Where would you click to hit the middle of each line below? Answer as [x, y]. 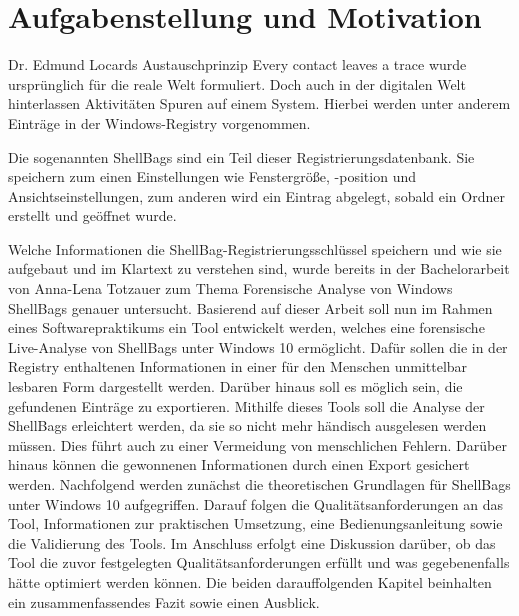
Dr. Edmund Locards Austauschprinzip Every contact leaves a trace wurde [237, 64]
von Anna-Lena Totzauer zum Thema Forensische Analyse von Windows [230, 288]
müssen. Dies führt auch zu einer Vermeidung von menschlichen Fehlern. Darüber [257, 444]
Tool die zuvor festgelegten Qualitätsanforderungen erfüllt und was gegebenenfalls [259, 562]
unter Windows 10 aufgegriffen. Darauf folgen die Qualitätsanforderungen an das [255, 503]
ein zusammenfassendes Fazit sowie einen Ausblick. [164, 601]
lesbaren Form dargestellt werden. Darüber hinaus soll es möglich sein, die [235, 386]
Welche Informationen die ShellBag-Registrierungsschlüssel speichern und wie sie [255, 248]
